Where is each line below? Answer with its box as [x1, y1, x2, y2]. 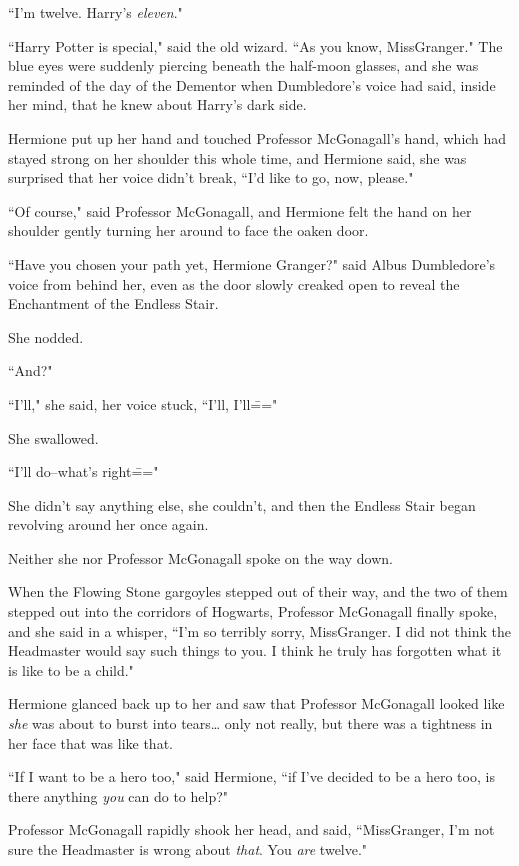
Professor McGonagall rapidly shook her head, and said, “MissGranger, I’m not [8, 819, 495, 840]
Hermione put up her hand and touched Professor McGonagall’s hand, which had [8, 127, 507, 148]
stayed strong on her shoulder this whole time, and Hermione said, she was [8, 147, 467, 168]
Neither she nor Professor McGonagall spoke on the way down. [8, 547, 393, 568]
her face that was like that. [8, 732, 173, 753]
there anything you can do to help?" [8, 785, 229, 806]
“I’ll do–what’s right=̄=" [8, 461, 159, 482]
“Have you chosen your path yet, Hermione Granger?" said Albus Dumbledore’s [8, 253, 496, 274]
